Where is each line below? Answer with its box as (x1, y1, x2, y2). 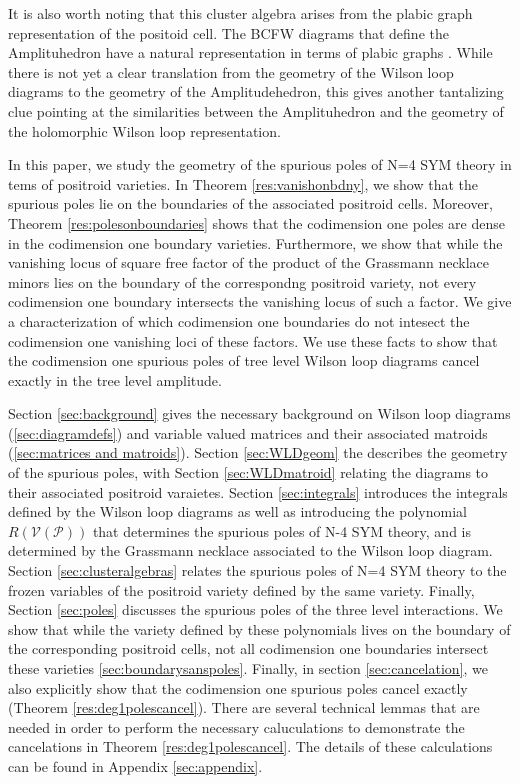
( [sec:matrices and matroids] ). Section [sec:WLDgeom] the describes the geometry (8, 442, 508, 463)
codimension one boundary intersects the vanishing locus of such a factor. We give (8, 291, 512, 312)
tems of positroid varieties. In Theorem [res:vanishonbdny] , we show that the (8, 173, 479, 194)
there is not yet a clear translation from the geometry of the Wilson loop (8, 61, 454, 82)
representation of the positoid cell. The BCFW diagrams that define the (8, 22, 449, 43)
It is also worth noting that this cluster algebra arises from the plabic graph (8, 3, 473, 23)
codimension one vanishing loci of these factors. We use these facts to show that (8, 330, 498, 351)
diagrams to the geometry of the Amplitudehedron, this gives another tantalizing (8, 81, 504, 102)
